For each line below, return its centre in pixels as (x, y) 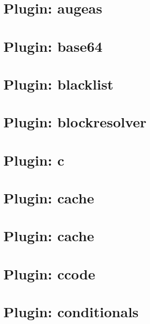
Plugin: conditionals (71, 312)
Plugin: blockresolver (75, 122)
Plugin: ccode (49, 273)
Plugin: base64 (53, 46)
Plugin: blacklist (59, 84)
